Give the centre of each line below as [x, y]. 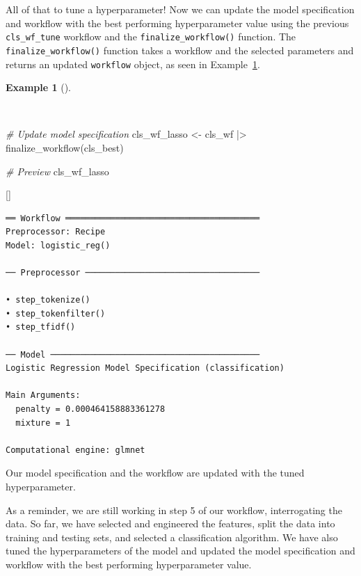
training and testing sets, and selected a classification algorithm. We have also [172, 537]
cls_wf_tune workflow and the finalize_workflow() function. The [151, 37]
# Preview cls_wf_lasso [57, 171]
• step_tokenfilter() [56, 313]
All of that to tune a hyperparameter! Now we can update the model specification [180, 9]
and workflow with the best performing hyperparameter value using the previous [177, 23]
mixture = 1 [43, 423]
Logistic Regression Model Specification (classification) [145, 368]
